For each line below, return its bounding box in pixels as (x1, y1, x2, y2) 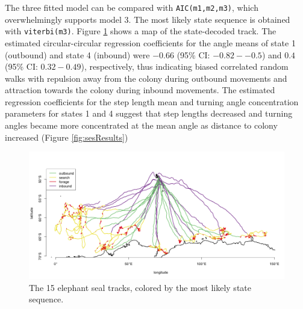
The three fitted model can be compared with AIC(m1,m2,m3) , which (5, 1, 258, 13)
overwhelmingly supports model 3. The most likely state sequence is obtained (5, 13, 290, 25)
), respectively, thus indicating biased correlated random (81, 60, 289, 73)
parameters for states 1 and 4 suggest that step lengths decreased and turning (5, 107, 293, 120)
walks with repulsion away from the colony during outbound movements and (5, 72, 287, 84)
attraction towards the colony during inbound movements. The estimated (5, 84, 275, 96)
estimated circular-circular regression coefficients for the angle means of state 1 (5, 36, 296, 49)
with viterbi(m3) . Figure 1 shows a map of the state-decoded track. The (5, 25, 276, 37)
